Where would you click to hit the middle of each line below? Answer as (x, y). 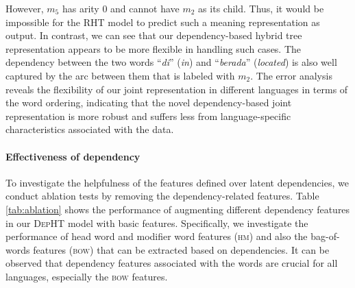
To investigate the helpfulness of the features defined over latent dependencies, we (177, 182)
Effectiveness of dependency (73, 156)
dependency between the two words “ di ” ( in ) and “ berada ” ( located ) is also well (171, 62)
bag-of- (325, 236)
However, (25, 8)
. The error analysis (291, 75)
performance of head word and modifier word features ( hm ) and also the (157, 236)
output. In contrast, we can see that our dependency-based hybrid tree (154, 35)
